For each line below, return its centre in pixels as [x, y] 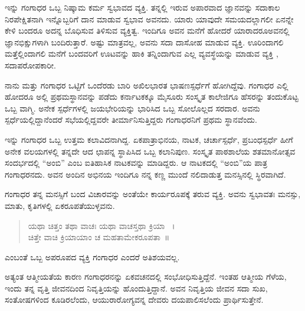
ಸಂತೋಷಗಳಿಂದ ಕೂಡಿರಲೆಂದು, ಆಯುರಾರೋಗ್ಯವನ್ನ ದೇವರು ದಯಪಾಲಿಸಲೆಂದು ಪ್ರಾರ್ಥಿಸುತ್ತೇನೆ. [134, 299]
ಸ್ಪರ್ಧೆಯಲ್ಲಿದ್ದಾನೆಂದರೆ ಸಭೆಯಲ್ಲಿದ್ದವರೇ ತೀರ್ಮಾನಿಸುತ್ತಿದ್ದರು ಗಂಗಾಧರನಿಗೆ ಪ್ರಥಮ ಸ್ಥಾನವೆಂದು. [131, 120]
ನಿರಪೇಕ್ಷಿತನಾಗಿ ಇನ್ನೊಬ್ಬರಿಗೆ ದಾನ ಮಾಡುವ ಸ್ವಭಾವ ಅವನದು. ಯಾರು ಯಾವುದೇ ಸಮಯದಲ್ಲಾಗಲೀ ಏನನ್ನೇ [149, 19]
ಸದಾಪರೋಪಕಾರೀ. [30, 65]
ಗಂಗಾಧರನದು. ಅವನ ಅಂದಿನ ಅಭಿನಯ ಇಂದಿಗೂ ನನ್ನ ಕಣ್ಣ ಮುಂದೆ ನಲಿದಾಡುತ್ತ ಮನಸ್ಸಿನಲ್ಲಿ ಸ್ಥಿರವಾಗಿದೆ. [145, 174]
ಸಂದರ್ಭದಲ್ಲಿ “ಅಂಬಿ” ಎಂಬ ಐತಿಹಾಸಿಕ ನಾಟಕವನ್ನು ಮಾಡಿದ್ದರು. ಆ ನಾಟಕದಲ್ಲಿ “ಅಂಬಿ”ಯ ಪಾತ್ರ [136, 163]
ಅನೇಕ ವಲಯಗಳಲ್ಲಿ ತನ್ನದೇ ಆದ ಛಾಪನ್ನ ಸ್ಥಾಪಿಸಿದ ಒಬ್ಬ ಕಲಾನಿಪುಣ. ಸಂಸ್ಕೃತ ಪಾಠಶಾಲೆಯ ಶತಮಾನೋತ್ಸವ [150, 151]
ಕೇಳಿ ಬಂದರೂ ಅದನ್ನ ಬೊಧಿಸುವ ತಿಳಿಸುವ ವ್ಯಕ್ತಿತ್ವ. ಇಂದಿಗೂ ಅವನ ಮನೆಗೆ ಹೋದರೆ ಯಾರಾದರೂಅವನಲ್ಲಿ [147, 30]
